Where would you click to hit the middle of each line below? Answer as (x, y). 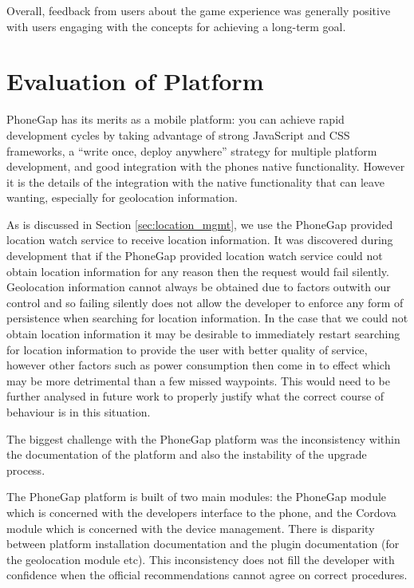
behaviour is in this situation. (79, 412)
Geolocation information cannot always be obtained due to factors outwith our (199, 287)
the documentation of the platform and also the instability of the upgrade (187, 454)
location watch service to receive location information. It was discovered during (200, 240)
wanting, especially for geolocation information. (122, 197)
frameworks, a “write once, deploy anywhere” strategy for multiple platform (192, 150)
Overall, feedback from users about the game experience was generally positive (199, 10)
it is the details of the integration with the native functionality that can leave (195, 182)
